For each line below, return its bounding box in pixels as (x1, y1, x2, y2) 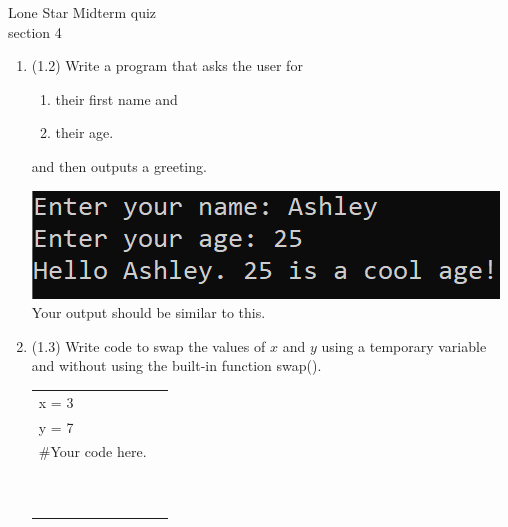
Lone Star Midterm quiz (8, 2, 157, 22)
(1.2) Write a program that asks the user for (31, 55, 303, 76)
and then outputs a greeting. (31, 155, 207, 176)
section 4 (8, 21, 62, 42)
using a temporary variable (321, 335, 487, 356)
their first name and (55, 88, 178, 109)
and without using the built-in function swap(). (31, 355, 322, 376)
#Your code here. (38, 441, 147, 462)
